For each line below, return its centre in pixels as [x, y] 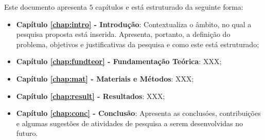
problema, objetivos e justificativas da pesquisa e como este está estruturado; [138, 44]
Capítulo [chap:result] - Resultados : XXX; [91, 96]
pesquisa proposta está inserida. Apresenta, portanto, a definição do [123, 34]
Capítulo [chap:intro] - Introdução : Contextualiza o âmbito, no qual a [134, 24]
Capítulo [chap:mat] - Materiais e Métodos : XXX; [105, 78]
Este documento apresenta [46, 7]
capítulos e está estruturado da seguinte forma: [169, 7]
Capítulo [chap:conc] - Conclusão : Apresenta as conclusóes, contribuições [138, 113]
